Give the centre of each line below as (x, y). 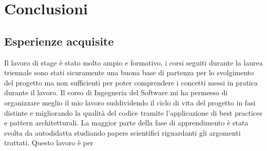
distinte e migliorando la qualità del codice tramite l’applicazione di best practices (133, 112)
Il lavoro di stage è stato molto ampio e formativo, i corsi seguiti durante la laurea (133, 62)
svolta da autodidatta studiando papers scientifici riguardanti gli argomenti (122, 132)
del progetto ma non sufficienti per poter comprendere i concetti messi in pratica (131, 82)
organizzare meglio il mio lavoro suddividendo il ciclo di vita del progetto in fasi (130, 102)
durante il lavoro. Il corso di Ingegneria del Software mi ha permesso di (116, 92)
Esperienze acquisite (59, 41)
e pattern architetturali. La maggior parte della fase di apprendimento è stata (126, 123)
